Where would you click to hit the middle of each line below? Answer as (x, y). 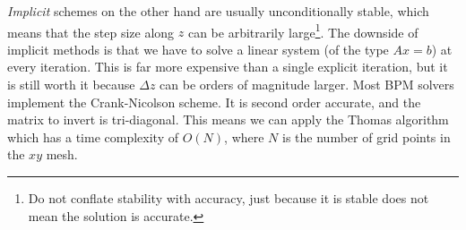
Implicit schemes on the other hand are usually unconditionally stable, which (218, 11)
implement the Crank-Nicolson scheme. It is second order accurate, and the (214, 102)
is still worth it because (71, 85)
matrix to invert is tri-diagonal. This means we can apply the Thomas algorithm (228, 119)
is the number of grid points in (367, 136)
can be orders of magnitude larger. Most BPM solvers (307, 85)
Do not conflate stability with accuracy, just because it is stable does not (229, 198)
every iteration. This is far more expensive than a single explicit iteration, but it (228, 67)
